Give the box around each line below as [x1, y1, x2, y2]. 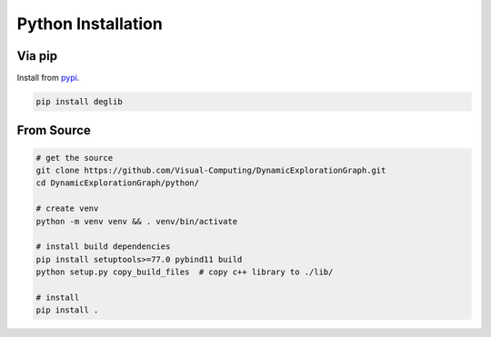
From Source [16, 123, 91, 138]
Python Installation [16, 14, 163, 34]
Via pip [16, 48, 58, 64]
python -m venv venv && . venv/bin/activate [35, 216, 238, 226]
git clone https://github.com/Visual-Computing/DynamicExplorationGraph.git [35, 165, 386, 176]
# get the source [35, 153, 114, 163]
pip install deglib [35, 96, 123, 107]
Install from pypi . [16, 73, 80, 84]
